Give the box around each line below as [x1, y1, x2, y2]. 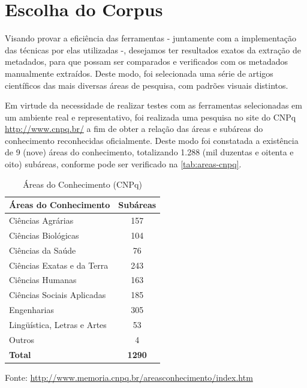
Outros [9, 333, 35, 345]
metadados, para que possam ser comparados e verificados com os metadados [5, 55, 288, 68]
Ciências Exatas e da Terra [9, 258, 109, 271]
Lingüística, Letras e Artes [9, 318, 107, 330]
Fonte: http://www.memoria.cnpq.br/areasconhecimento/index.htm [5, 371, 253, 383]
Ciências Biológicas [9, 228, 79, 241]
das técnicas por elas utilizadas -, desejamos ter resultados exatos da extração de [5, 43, 301, 56]
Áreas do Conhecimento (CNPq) [23, 178, 142, 190]
